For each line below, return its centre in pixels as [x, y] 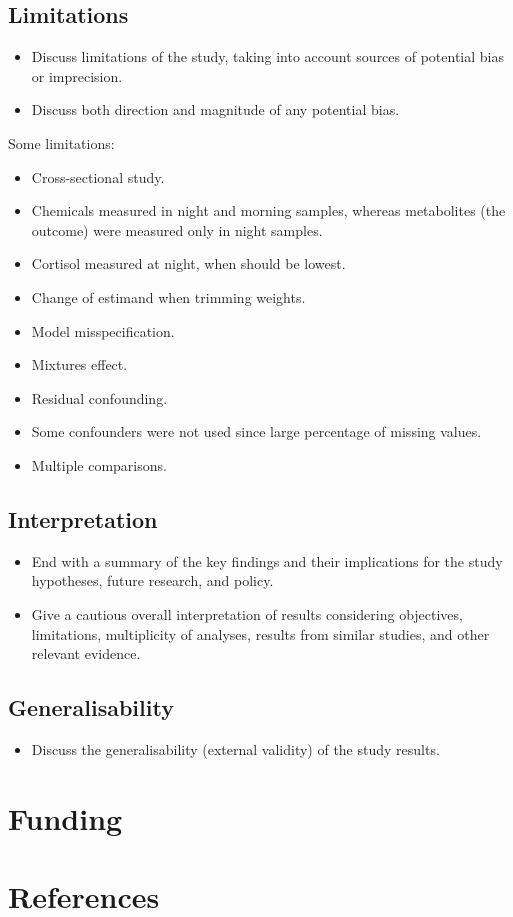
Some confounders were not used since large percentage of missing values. [256, 431]
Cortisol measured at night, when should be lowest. [188, 263]
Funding [65, 817]
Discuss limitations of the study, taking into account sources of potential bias [267, 56]
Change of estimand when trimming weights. [168, 296]
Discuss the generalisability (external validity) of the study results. [235, 748]
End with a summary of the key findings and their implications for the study [267, 560]
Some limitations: [61, 142]
